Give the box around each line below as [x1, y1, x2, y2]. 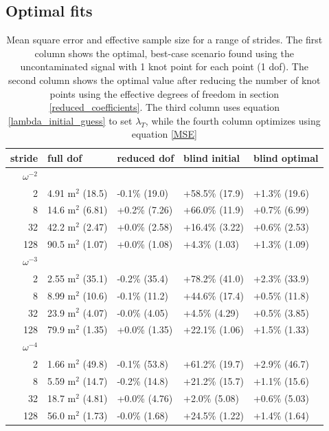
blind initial [183, 150, 240, 165]
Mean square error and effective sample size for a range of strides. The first [6, 32, 323, 47]
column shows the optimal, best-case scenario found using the [34, 45, 294, 60]
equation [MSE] [131, 127, 197, 141]
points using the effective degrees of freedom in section [49, 86, 280, 101]
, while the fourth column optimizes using [145, 113, 321, 127]
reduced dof [117, 150, 174, 165]
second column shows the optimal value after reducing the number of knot [8, 72, 321, 87]
